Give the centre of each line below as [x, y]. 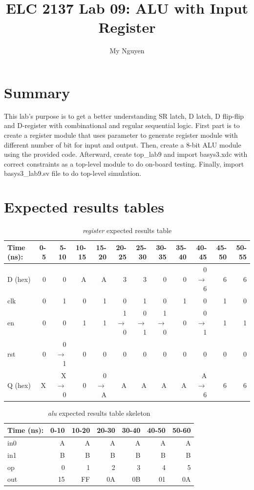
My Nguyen [127, 51]
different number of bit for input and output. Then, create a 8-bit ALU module [123, 144]
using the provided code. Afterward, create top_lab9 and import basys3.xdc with [126, 154]
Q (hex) [19, 385]
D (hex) [19, 279]
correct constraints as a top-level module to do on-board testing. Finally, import [124, 163]
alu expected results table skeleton [99, 413]
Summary [37, 92]
